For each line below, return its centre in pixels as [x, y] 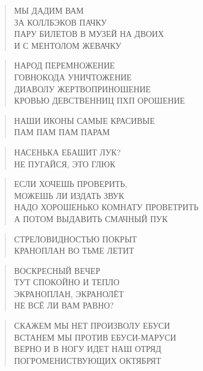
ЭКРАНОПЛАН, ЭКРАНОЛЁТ [69, 293]
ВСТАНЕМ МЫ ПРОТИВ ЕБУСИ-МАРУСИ [95, 337]
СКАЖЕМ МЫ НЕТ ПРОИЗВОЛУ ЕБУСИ [92, 325]
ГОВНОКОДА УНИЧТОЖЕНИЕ [73, 77]
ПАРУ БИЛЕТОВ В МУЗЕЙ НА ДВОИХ [89, 34]
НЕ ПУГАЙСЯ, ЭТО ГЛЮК [65, 163]
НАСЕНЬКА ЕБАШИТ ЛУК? [67, 152]
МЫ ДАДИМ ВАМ [49, 10]
